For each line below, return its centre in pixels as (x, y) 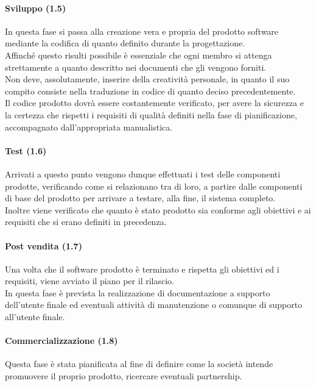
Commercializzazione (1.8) (61, 341)
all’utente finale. (35, 317)
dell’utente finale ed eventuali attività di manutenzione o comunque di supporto (154, 305)
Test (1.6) (26, 150)
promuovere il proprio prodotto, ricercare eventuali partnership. (124, 376)
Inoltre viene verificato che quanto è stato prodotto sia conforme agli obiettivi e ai (158, 209)
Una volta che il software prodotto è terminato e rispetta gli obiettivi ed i (142, 269)
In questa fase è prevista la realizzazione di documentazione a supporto (138, 292)
